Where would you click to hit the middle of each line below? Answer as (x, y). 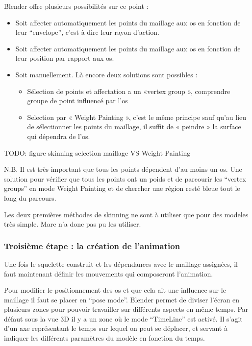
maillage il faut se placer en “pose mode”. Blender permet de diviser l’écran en (122, 299)
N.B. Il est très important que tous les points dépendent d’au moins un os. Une (123, 169)
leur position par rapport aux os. (65, 58)
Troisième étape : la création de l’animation (92, 245)
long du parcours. (30, 197)
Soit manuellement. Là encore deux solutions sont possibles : (106, 74)
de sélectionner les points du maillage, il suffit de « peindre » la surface (134, 127)
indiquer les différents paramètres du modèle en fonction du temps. (104, 338)
